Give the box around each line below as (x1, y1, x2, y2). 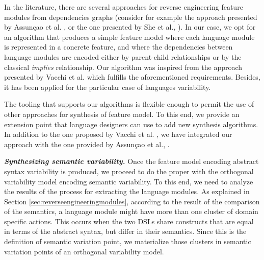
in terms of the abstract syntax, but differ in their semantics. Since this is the (4, 226, 247, 237)
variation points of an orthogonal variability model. (4, 246, 164, 256)
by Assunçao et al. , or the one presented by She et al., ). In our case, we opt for (4, 21, 256, 32)
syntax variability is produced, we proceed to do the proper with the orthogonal (4, 166, 254, 176)
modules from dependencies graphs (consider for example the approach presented (4, 11, 257, 22)
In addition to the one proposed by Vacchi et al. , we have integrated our (4, 129, 232, 139)
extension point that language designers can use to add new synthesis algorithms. (4, 119, 258, 129)
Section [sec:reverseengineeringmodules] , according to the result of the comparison (4, 196, 260, 206)
